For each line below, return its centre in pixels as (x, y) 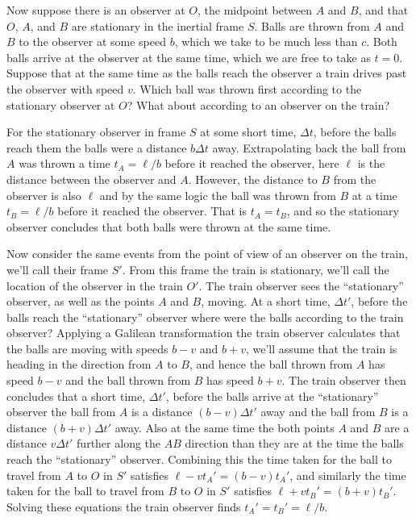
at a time (374, 195)
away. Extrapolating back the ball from (309, 147)
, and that (383, 10)
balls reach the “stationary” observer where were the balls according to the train (205, 317)
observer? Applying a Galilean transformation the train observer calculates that (204, 333)
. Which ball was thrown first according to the (247, 88)
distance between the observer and (92, 179)
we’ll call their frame (58, 269)
